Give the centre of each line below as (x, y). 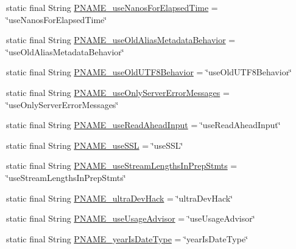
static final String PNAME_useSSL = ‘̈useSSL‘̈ (95, 145)
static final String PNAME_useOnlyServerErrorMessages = (118, 92)
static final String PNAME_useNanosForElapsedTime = (112, 7)
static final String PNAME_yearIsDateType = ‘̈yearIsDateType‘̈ (127, 238)
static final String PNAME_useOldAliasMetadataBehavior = (121, 40)
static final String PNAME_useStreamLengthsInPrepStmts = (122, 165)
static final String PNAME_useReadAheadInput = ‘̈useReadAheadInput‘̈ (143, 125)
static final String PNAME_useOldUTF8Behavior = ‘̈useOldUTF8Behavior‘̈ (149, 72)
